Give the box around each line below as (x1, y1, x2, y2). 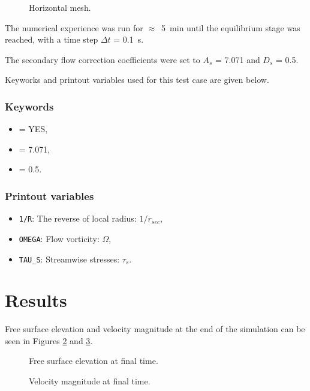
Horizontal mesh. (29, 1, 91, 13)
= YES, (19, 123, 48, 135)
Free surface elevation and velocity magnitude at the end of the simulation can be (5, 323, 305, 335)
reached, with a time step (5, 33, 98, 46)
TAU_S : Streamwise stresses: (19, 252, 120, 265)
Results (5, 288, 67, 312)
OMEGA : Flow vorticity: (19, 232, 100, 244)
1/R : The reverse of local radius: (19, 212, 137, 225)
